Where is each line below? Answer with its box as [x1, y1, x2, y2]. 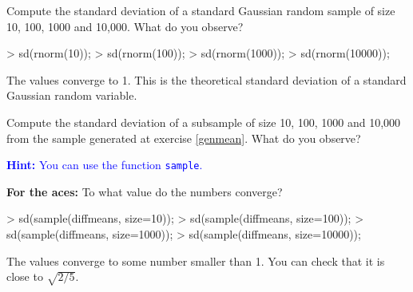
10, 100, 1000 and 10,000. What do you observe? [6, 18, 244, 34]
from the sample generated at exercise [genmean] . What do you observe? [6, 129, 361, 146]
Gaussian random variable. [6, 87, 137, 104]
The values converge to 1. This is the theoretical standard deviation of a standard [6, 71, 407, 88]
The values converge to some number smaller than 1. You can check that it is [6, 252, 385, 269]
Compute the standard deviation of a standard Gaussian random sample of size [6, 2, 395, 18]
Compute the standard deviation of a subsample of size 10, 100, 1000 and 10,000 [6, 113, 401, 130]
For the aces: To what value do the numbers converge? [6, 183, 283, 199]
